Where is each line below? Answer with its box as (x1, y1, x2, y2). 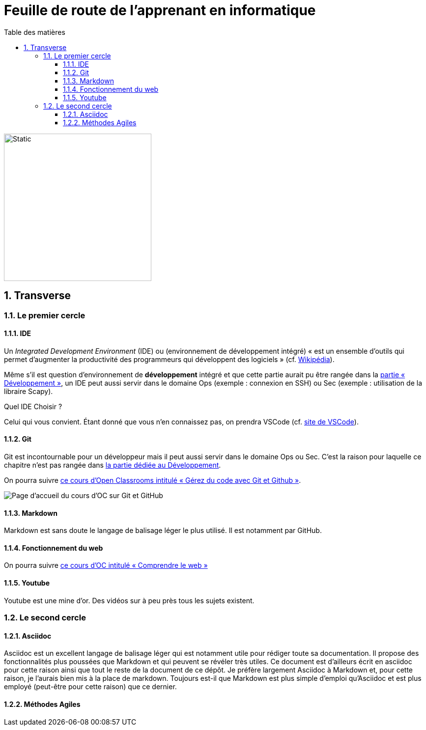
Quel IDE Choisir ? (4, 402, 62, 411)
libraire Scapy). (4, 387, 53, 395)
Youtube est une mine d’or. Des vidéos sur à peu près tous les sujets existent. (4, 596, 255, 605)
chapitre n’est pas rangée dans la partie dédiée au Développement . (4, 461, 221, 470)
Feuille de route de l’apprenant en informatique (4, 2, 316, 19)
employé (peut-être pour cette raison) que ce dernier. (4, 682, 177, 691)
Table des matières (4, 28, 65, 36)
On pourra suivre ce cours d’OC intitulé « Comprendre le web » (4, 561, 208, 570)
